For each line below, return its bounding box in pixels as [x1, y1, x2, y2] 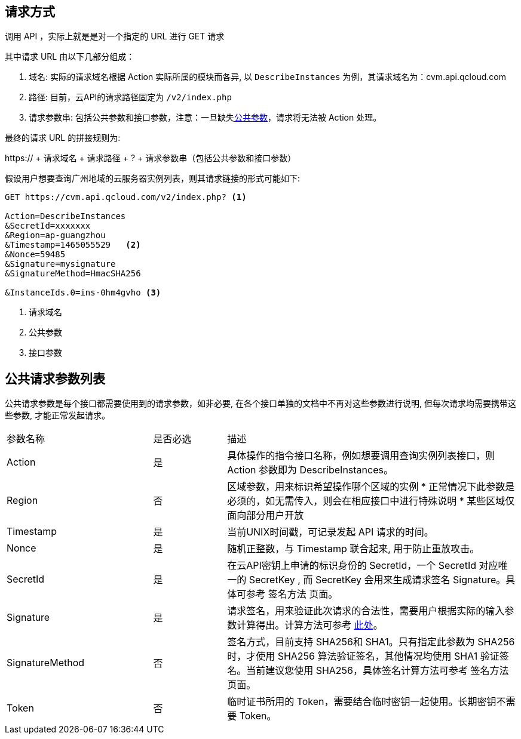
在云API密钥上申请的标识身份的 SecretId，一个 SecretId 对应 [227, 559, 498, 572]
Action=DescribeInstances [5, 211, 126, 221]
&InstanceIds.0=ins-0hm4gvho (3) [5, 288, 161, 298]
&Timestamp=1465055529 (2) [5, 240, 141, 250]
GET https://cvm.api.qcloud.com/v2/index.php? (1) [5, 192, 247, 202]
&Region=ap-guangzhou [5, 230, 106, 241]
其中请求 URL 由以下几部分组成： [5, 51, 135, 62]
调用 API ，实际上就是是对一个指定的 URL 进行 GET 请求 [5, 31, 225, 42]
